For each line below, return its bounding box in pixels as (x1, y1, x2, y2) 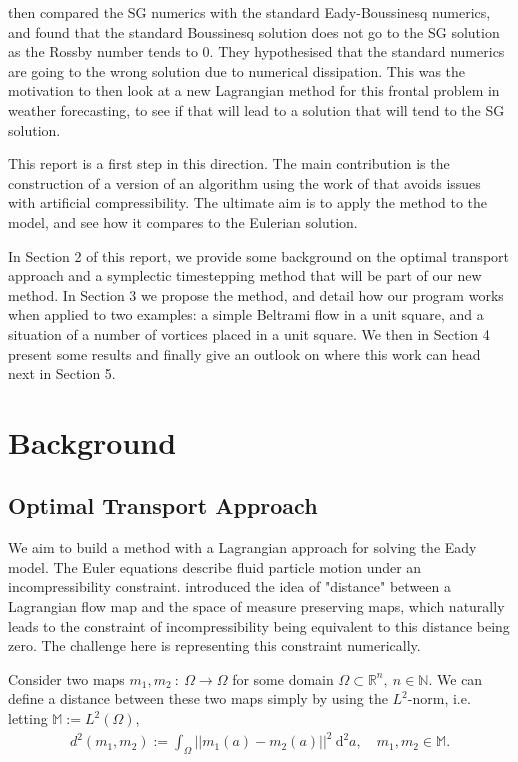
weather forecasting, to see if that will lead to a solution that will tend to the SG (8, 99, 505, 120)
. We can (428, 668, 483, 689)
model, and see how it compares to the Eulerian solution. (8, 211, 358, 232)
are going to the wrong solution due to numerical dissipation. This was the (8, 60, 466, 81)
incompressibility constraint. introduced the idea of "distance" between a (8, 576, 451, 597)
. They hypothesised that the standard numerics (209, 41, 505, 62)
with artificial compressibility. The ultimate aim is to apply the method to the (8, 192, 488, 213)
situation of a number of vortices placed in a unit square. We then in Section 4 (8, 323, 490, 344)
